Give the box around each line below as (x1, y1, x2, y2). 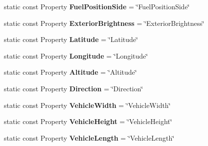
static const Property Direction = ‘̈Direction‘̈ (4, 83, 143, 93)
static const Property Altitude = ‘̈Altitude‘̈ (4, 67, 137, 77)
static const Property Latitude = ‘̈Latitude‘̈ (4, 34, 138, 44)
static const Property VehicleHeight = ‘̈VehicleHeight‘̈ (4, 116, 172, 126)
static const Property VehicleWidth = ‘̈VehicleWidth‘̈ (4, 100, 171, 110)
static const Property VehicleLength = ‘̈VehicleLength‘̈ (4, 132, 175, 143)
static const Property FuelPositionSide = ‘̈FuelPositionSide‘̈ (4, 1, 190, 11)
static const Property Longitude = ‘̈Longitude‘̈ (4, 50, 148, 61)
